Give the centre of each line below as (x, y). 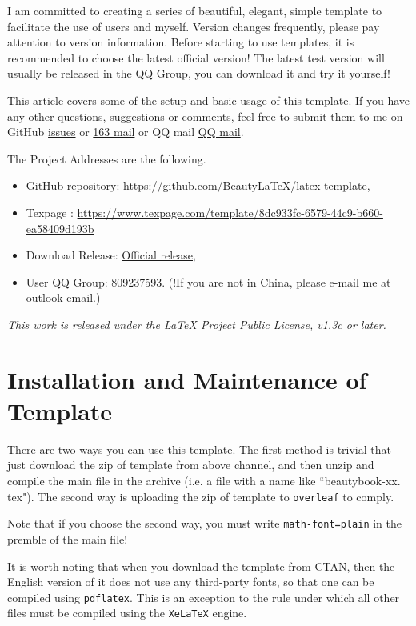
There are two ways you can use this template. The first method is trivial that (199, 449)
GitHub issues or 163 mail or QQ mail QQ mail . (126, 132)
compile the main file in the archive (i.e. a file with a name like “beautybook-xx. (204, 480)
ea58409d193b (60, 228)
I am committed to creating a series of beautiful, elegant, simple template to (195, 10)
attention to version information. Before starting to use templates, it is (181, 42)
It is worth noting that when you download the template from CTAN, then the (201, 566)
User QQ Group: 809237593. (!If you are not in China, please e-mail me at (208, 281)
